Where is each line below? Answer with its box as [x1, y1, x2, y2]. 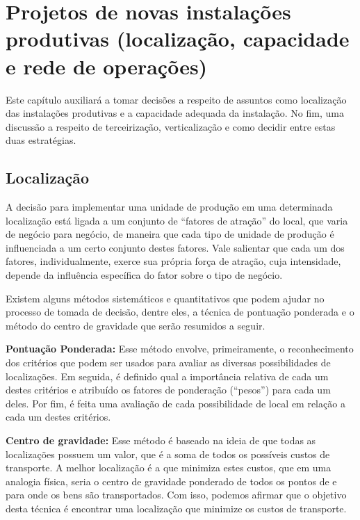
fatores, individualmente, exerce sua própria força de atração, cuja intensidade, [6, 254, 341, 268]
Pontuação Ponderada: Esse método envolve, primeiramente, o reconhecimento [6, 341, 354, 356]
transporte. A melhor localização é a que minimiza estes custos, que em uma [6, 460, 332, 475]
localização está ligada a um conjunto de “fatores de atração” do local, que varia [6, 213, 348, 227]
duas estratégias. [6, 133, 76, 147]
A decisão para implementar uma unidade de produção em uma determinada [6, 200, 333, 214]
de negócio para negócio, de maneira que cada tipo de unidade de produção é [6, 227, 334, 241]
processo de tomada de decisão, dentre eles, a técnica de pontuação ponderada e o [6, 304, 354, 319]
